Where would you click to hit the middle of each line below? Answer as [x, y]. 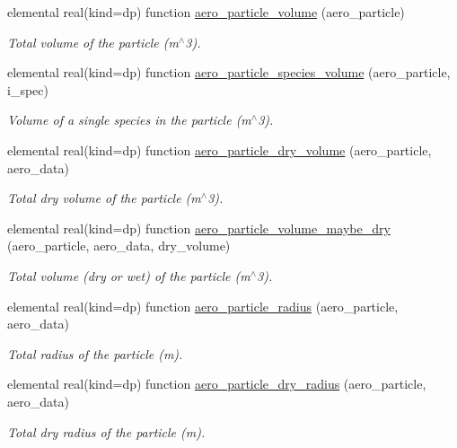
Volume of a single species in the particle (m [129, 120]
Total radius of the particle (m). [95, 353]
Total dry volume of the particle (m [104, 198]
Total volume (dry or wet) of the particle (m [129, 275]
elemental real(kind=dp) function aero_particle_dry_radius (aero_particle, [217, 384]
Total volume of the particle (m [93, 42]
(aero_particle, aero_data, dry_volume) [119, 246]
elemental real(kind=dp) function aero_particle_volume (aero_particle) [206, 12]
